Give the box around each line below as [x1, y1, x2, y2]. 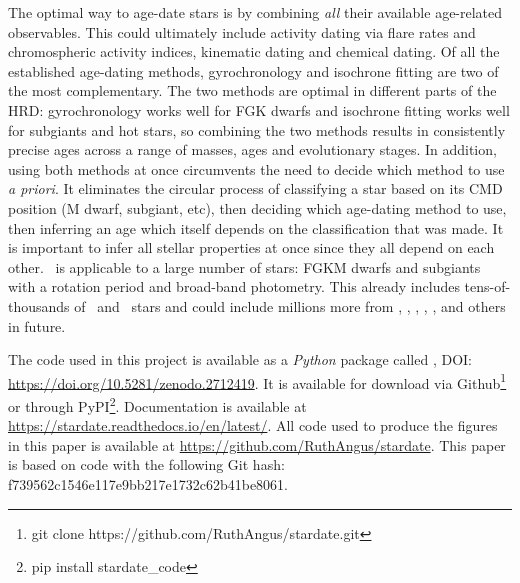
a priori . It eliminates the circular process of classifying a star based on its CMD [8, 178, 503, 199]
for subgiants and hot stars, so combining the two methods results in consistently [8, 119, 506, 140]
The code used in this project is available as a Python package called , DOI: [8, 349, 473, 370]
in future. [8, 315, 66, 336]
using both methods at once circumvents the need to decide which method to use [8, 158, 505, 179]
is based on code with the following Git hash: [8, 454, 285, 475]
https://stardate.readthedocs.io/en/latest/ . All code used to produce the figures [8, 415, 498, 436]
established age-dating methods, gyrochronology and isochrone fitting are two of [8, 60, 499, 81]
